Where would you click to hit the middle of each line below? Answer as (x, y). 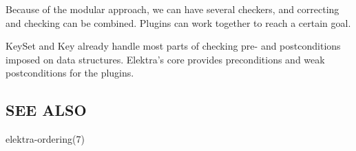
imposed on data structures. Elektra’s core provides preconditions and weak (165, 59)
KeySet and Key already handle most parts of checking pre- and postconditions (173, 46)
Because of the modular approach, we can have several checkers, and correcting (172, 9)
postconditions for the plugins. (70, 73)
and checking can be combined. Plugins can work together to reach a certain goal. (178, 22)
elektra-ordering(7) (45, 139)
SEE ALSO (46, 110)
